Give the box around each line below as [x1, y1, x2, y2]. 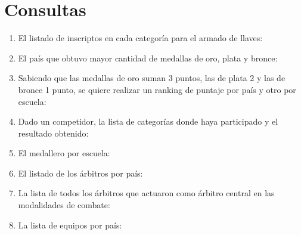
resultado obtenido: [18, 126, 89, 139]
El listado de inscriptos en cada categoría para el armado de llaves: [18, 32, 263, 44]
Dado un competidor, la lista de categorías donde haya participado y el [18, 115, 278, 128]
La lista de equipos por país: [18, 218, 122, 231]
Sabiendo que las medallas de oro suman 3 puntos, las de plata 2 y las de [18, 72, 286, 84]
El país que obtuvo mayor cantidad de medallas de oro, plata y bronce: [18, 51, 278, 64]
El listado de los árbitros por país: [18, 166, 143, 179]
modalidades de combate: [18, 199, 110, 211]
